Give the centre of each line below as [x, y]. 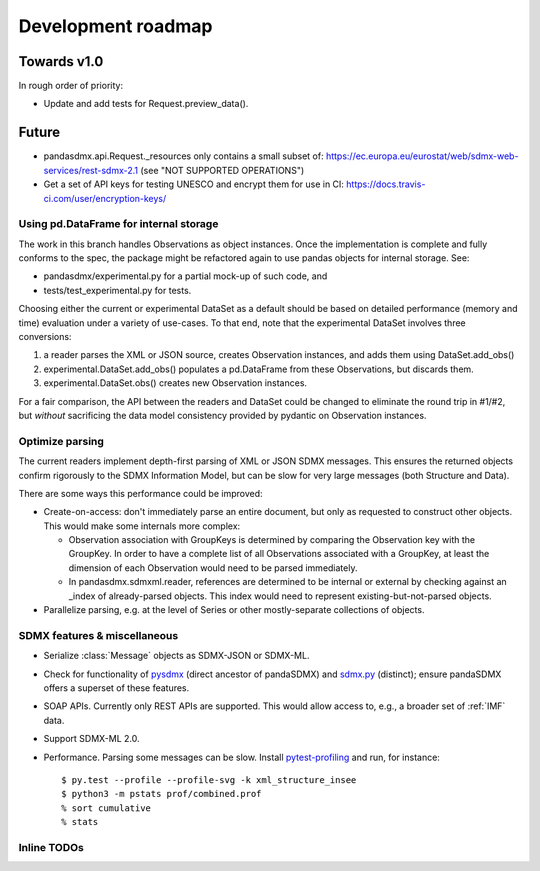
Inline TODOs [51, 847]
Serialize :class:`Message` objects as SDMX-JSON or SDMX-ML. [176, 656]
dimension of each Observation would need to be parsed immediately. [213, 567]
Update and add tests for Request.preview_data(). [146, 104]
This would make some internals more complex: [142, 526]
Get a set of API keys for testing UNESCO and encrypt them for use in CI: [194, 184]
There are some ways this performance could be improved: [141, 493]
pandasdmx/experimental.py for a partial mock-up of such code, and [185, 276]
